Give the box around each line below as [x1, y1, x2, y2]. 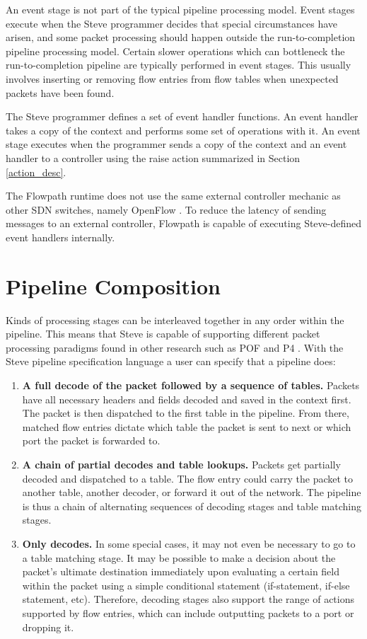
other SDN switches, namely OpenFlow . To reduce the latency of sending [6, 202, 327, 217]
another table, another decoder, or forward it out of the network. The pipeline [22, 485, 361, 500]
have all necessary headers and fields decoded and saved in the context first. [22, 391, 351, 406]
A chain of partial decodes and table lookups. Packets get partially [22, 456, 341, 471]
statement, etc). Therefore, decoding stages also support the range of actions [22, 592, 354, 606]
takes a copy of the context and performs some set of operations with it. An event [6, 122, 361, 137]
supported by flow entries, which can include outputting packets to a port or [22, 605, 354, 620]
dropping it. [22, 619, 74, 634]
